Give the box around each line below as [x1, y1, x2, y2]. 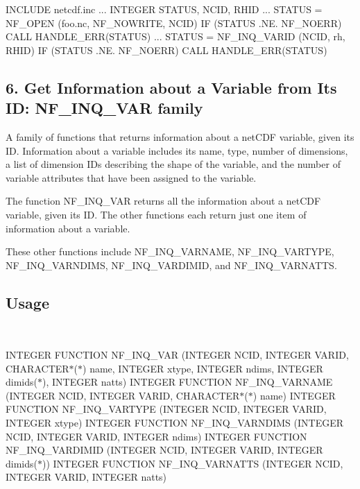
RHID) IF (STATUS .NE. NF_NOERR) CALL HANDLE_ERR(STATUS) [6, 42, 327, 57]
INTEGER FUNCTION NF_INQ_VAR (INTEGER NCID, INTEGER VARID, [6, 348, 349, 362]
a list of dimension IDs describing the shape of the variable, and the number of [6, 157, 341, 171]
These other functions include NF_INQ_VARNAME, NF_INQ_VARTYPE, [6, 244, 334, 259]
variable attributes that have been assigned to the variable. [6, 170, 257, 185]
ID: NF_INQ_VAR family [6, 97, 203, 119]
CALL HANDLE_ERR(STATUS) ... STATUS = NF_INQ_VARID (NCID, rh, [6, 29, 345, 44]
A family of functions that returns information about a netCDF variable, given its [6, 129, 354, 144]
